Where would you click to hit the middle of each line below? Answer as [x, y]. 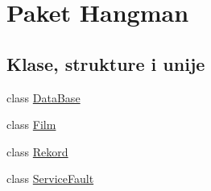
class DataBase [43, 97]
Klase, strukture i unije [106, 63]
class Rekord [37, 151]
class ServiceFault [50, 179]
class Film [31, 125]
